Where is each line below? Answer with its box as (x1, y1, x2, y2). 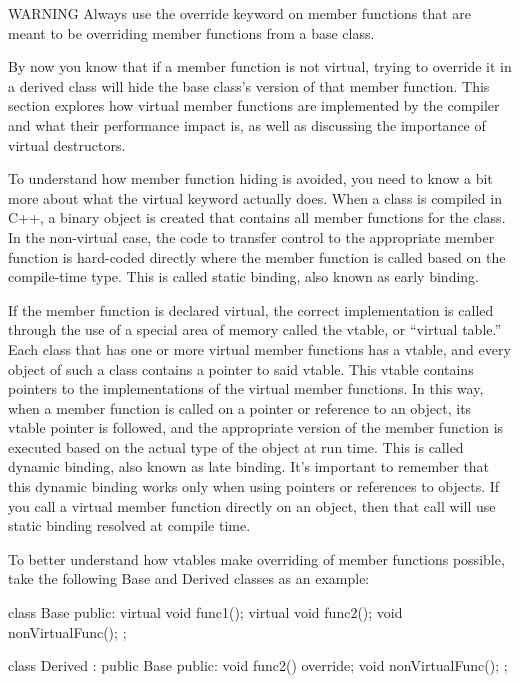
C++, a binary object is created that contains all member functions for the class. (8, 207, 506, 228)
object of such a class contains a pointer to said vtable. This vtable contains (8, 358, 474, 379)
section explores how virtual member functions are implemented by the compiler (8, 95, 500, 116)
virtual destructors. (8, 134, 126, 155)
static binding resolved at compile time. (8, 515, 251, 536)
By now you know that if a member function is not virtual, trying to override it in (8, 56, 512, 77)
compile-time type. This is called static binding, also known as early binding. (8, 266, 479, 287)
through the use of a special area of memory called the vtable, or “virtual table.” (8, 319, 502, 340)
